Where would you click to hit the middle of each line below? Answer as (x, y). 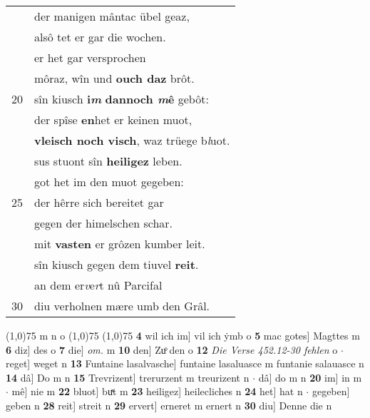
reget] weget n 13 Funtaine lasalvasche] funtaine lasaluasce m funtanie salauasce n (185, 363)
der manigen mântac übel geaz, (112, 16)
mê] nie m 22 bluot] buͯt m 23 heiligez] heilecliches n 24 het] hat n (157, 391)
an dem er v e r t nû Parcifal (98, 285)
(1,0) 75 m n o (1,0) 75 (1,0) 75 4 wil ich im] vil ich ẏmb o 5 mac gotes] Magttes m (183, 335)
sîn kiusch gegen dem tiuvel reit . (117, 264)
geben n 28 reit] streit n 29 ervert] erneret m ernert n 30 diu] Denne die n (169, 405)
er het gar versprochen (90, 57)
